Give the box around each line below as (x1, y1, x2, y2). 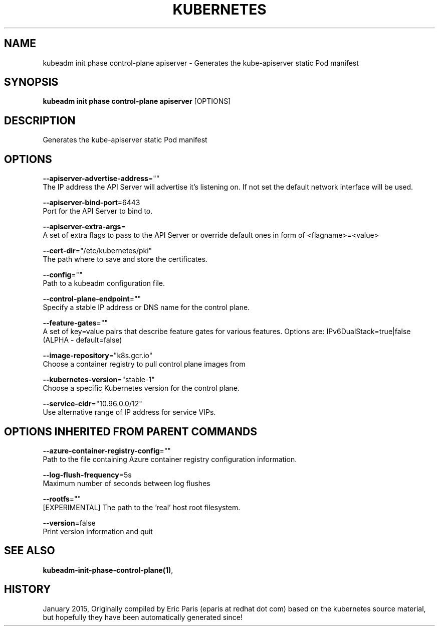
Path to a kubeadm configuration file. (43, 279, 165, 288)
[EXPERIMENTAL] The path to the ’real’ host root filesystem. (43, 503, 241, 512)
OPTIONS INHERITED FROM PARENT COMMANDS (4, 425, 257, 438)
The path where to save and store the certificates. (43, 255, 207, 264)
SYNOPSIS (4, 76, 59, 89)
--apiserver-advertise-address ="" (43, 174, 160, 183)
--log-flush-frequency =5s (43, 470, 132, 479)
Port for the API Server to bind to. (43, 207, 153, 216)
